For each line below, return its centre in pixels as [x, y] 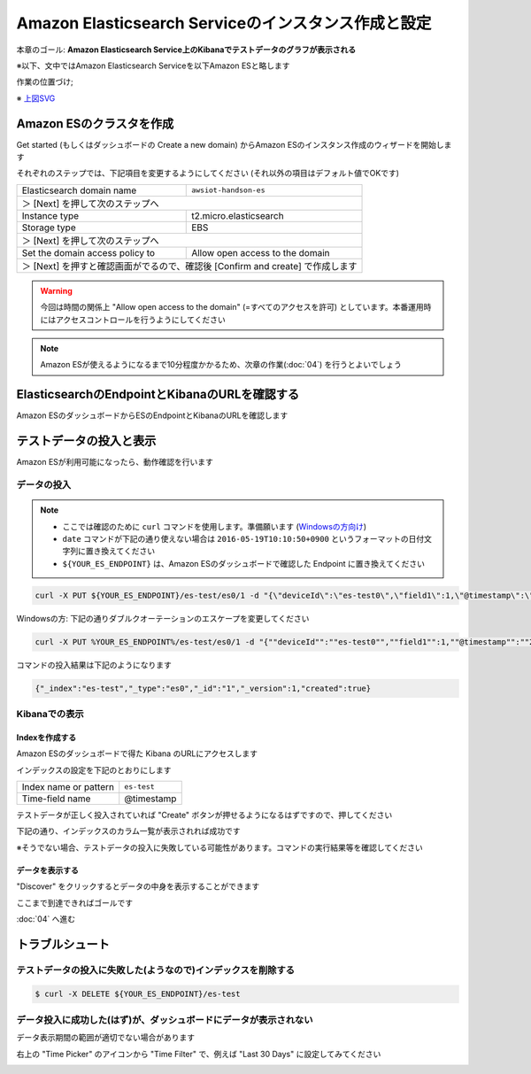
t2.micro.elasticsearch [238, 215]
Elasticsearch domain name [79, 190]
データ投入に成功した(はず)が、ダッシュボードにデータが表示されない [165, 1020]
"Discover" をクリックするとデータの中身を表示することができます [138, 886]
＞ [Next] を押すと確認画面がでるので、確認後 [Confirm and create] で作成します [189, 266]
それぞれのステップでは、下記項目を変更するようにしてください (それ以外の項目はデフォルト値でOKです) [208, 174]
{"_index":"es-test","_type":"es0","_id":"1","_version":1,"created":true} [203, 688]
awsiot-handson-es [228, 190]
